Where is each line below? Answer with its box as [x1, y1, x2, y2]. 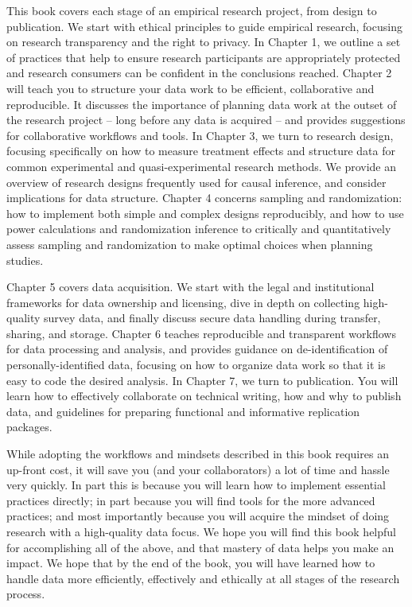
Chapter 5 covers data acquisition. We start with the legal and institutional [6, 278, 375, 295]
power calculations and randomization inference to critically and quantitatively [6, 220, 391, 237]
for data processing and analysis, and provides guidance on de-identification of [6, 340, 388, 357]
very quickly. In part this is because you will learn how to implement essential [6, 477, 386, 493]
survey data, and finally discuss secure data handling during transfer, [44, 309, 381, 326]
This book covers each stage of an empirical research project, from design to [6, 2, 377, 18]
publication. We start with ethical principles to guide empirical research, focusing [6, 18, 402, 34]
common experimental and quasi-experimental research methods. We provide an [6, 158, 397, 174]
